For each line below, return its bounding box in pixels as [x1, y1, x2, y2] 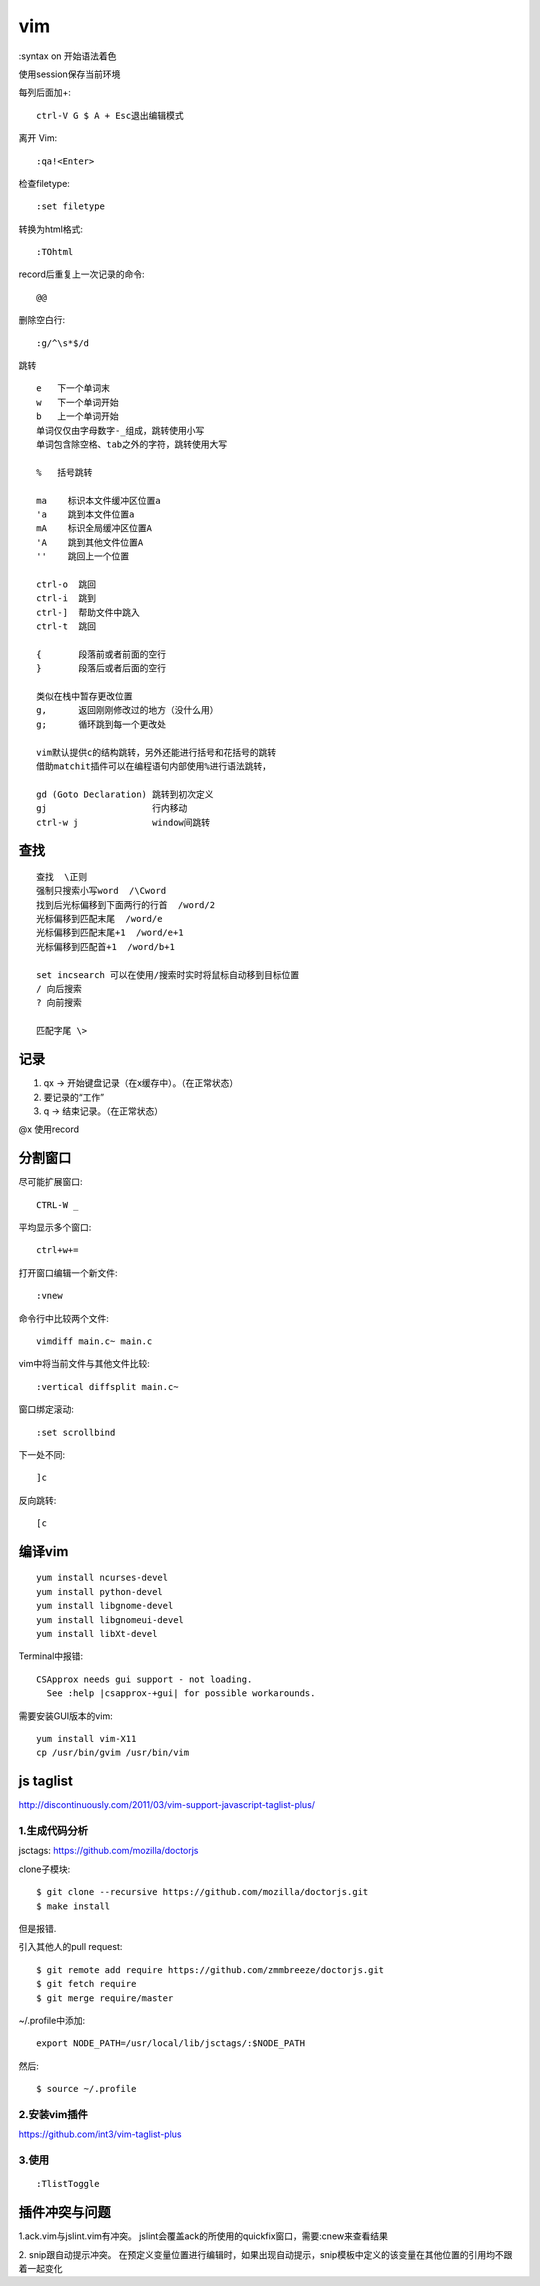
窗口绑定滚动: [18, 1403, 75, 1415]
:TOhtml [36, 246, 74, 258]
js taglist [18, 1773, 74, 1790]
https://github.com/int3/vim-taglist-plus [18, 2128, 182, 2140]
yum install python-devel [36, 1586, 164, 1597]
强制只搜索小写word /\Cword [36, 885, 167, 897]
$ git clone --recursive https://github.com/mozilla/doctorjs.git [36, 1886, 369, 1898]
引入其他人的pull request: [18, 1941, 123, 1953]
